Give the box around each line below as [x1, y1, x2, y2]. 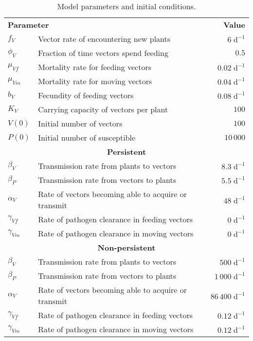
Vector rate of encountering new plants [38, 33, 171, 44]
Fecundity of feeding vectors [38, 90, 134, 101]
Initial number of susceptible [38, 132, 136, 143]
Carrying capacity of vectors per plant [38, 104, 168, 115]
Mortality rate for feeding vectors [38, 61, 152, 72]
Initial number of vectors [38, 118, 123, 129]
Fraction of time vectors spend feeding [38, 47, 168, 58]
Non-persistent [97, 242, 156, 253]
